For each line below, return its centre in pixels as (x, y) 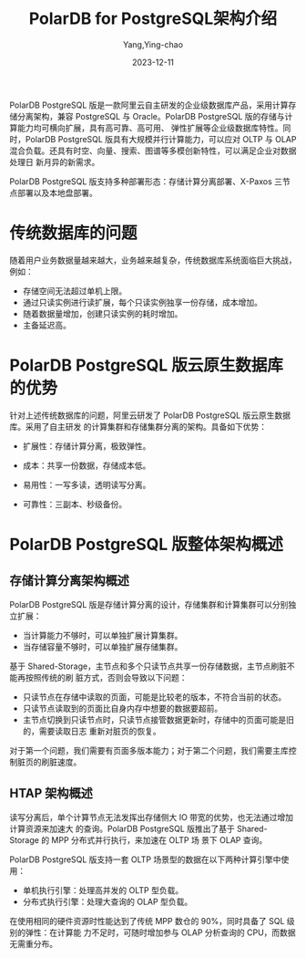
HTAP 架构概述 (51, 793)
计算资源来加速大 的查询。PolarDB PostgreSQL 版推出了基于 (122, 828)
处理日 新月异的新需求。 (55, 161)
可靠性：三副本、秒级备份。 (75, 504)
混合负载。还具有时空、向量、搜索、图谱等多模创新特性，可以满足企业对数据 (153, 151)
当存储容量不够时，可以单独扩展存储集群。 (102, 646)
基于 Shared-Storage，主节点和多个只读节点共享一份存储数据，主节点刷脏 (148, 666)
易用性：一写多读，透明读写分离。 (87, 484)
